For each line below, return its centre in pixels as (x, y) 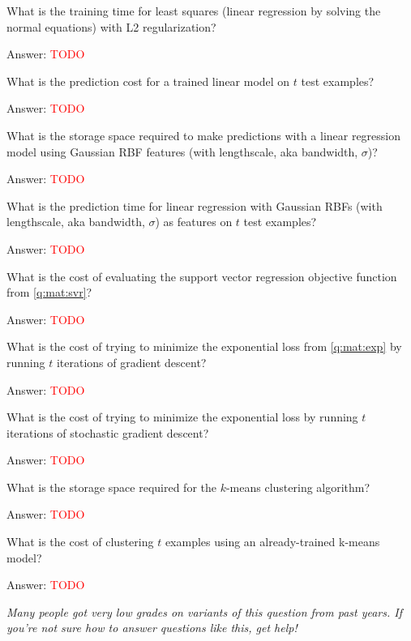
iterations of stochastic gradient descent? (108, 432)
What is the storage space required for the (111, 487)
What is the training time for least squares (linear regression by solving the (194, 11)
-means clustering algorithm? (298, 487)
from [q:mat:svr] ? (49, 292)
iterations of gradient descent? (131, 362)
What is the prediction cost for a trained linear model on (148, 81)
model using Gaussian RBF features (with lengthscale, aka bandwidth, (182, 151)
